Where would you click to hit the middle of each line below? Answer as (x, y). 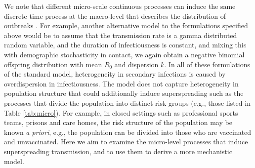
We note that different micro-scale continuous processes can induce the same (120, 6)
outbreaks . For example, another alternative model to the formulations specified (126, 25)
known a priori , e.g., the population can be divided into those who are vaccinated (128, 132)
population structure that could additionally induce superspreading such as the (124, 93)
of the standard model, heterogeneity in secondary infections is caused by (115, 74)
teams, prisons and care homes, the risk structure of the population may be (118, 122)
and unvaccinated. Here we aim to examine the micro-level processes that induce (126, 142)
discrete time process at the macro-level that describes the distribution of (115, 16)
